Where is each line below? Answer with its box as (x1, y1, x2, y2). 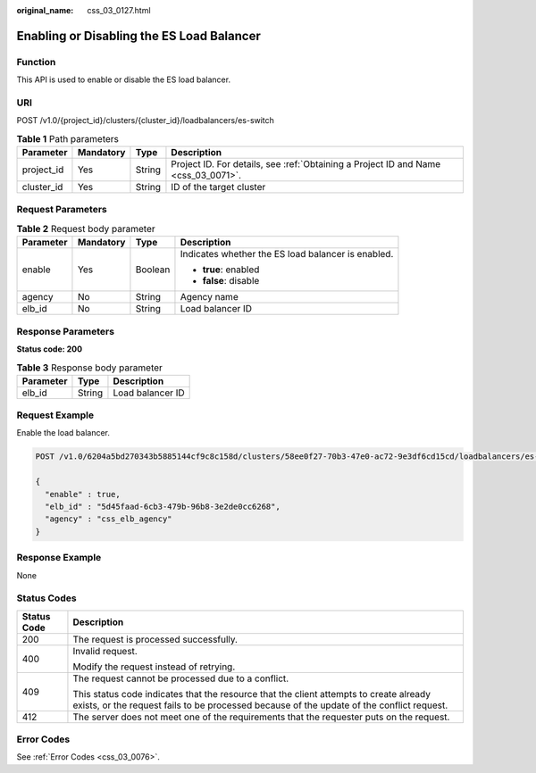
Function (16, 55, 56, 68)
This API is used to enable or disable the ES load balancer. (16, 74, 231, 85)
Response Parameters (16, 325, 115, 337)
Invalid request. (72, 644, 138, 657)
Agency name (180, 291, 239, 303)
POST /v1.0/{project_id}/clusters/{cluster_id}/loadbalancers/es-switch (16, 115, 274, 126)
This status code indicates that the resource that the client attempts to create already (72, 687, 431, 700)
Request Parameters (16, 204, 107, 216)
